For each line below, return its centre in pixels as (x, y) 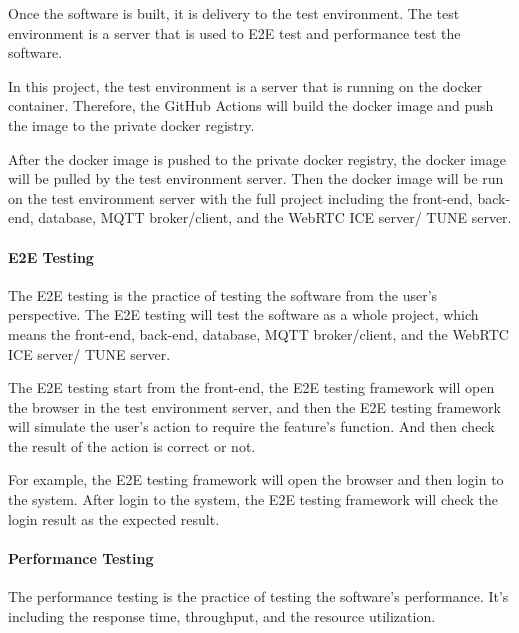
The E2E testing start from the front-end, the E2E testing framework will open (251, 387)
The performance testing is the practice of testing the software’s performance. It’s (258, 596)
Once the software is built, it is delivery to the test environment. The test (234, 13)
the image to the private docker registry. (131, 124)
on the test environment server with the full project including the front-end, (240, 197)
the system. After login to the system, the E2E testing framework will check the (253, 499)
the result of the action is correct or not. (132, 445)
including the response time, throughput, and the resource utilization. (222, 615)
